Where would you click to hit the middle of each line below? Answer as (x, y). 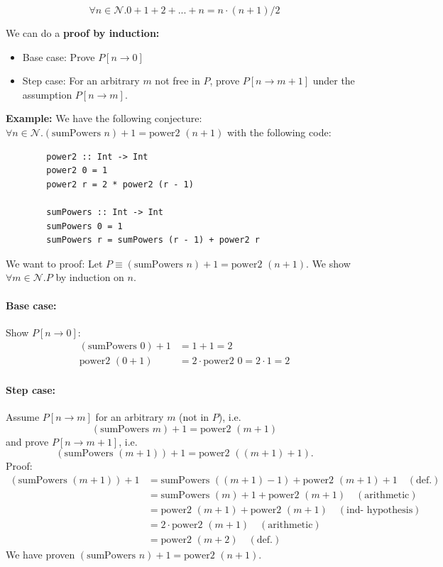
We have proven (40, 555)
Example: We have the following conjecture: (104, 118)
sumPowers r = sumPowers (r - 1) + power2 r (153, 240)
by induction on (90, 277)
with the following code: (279, 132)
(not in (194, 417)
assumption (47, 94)
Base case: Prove (59, 56)
